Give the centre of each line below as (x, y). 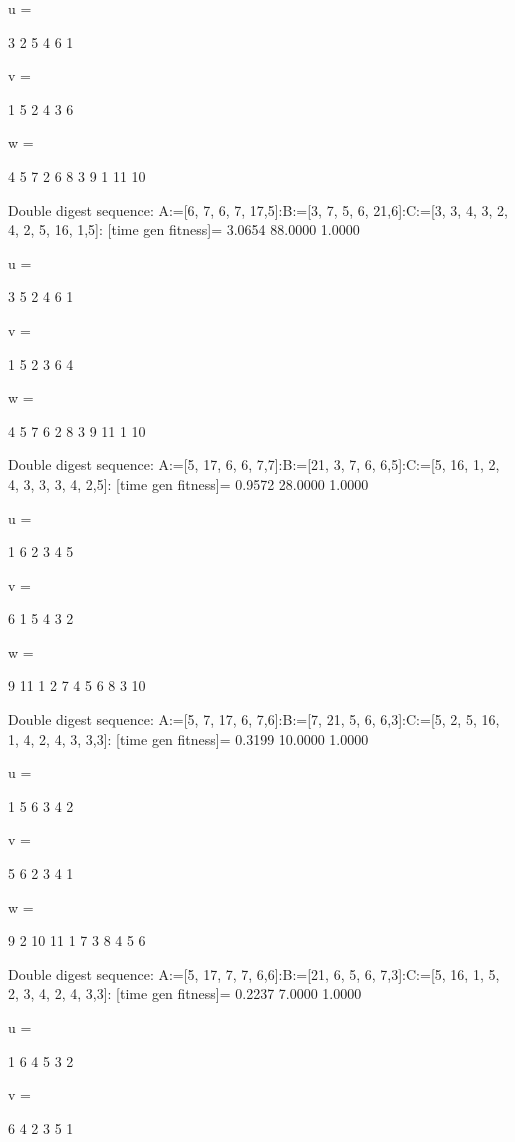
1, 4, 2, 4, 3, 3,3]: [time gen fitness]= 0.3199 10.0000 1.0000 (188, 738)
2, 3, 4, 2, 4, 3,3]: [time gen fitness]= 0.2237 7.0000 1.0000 (185, 993)
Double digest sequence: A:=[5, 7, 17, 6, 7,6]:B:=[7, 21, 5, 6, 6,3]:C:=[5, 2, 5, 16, (254, 719)
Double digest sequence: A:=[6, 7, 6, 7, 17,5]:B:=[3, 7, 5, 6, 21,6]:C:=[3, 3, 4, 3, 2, (258, 209)
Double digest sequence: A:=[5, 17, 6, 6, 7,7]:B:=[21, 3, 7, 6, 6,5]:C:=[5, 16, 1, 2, (254, 464)
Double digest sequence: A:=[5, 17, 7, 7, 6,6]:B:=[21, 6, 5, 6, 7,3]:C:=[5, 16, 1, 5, (254, 973)
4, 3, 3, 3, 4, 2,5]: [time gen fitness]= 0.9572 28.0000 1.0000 (188, 483)
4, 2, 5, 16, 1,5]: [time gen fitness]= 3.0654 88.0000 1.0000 (184, 229)
